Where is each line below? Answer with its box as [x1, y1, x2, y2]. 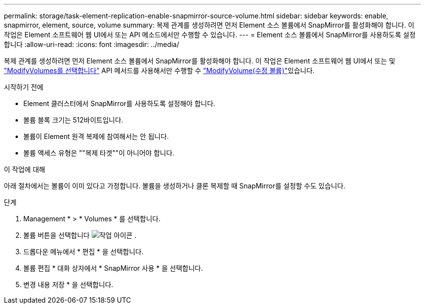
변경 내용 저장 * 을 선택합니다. [23, 280, 114, 289]
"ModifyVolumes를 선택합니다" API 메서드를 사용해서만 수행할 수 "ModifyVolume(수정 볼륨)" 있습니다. [4, 66, 315, 75]
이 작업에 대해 [4, 165, 46, 173]
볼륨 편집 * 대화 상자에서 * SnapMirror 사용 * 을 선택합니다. [23, 264, 203, 272]
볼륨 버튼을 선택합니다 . [23, 231, 136, 239]
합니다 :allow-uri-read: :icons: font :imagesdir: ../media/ [4, 40, 180, 48]
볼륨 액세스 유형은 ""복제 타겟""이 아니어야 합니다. [23, 149, 175, 157]
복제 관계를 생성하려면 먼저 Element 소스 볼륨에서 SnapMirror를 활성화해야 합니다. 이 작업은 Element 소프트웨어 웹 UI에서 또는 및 [4, 57, 395, 65]
